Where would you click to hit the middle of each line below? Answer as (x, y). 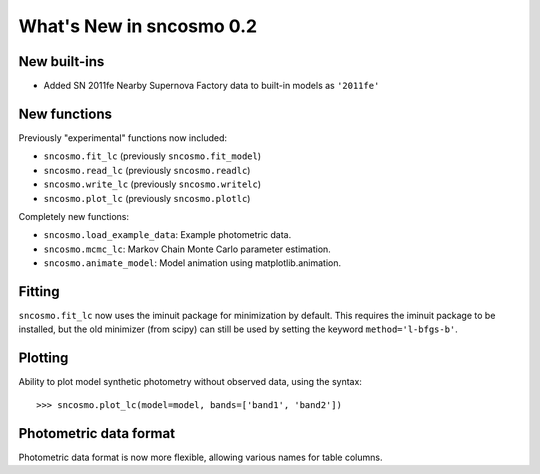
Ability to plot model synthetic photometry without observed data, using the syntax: (190, 382)
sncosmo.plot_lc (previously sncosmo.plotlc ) (147, 198)
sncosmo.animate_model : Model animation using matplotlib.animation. (192, 263)
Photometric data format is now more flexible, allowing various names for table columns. (200, 457)
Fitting (39, 291)
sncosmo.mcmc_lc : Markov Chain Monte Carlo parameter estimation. (187, 249)
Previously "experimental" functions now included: (123, 137)
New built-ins (61, 61)
